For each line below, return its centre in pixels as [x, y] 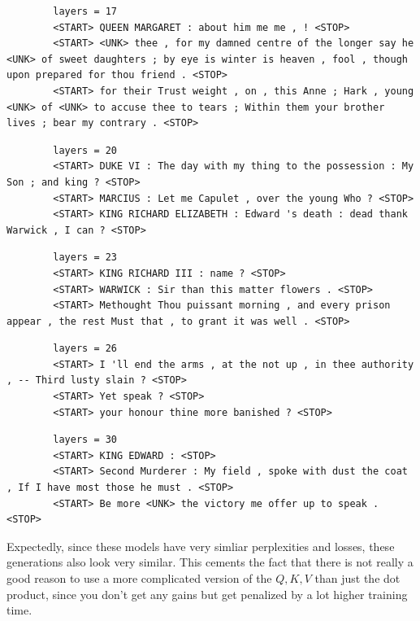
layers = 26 [85, 349]
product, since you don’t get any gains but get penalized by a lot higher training [207, 594]
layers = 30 [85, 440]
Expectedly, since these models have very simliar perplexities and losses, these [201, 546]
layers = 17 [85, 11]
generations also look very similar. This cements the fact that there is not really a [210, 562]
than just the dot [357, 578]
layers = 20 [85, 150]
